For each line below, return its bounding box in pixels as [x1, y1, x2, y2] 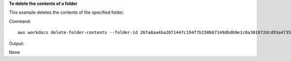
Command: [9, 18, 31, 24]
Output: [9, 40, 24, 46]
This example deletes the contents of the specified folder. [9, 10, 125, 15]
